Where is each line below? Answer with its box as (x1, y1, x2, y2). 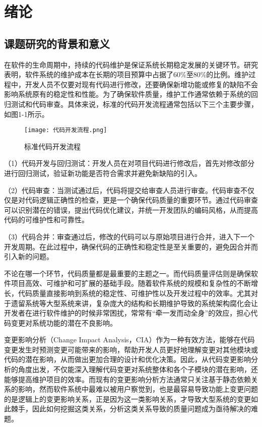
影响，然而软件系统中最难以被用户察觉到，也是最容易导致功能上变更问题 (18, 384, 258, 394)
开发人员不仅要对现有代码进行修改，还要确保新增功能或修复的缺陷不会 (25, 79, 258, 89)
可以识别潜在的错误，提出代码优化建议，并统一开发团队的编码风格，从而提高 (4, 204, 258, 215)
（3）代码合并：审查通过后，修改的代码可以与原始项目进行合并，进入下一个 (4, 231, 254, 241)
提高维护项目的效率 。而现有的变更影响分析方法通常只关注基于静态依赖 (18, 374, 251, 384)
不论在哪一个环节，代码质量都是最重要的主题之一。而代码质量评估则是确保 (4, 268, 251, 278)
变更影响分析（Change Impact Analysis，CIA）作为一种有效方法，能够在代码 (4, 334, 255, 345)
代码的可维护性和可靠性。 (4, 214, 89, 225)
